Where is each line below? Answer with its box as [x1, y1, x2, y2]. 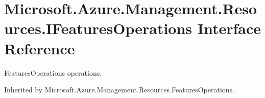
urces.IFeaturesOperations [4, 18, 192, 39]
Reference [4, 38, 75, 58]
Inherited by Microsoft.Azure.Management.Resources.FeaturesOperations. [4, 84, 234, 95]
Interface [197, 18, 261, 39]
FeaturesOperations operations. [4, 67, 102, 78]
